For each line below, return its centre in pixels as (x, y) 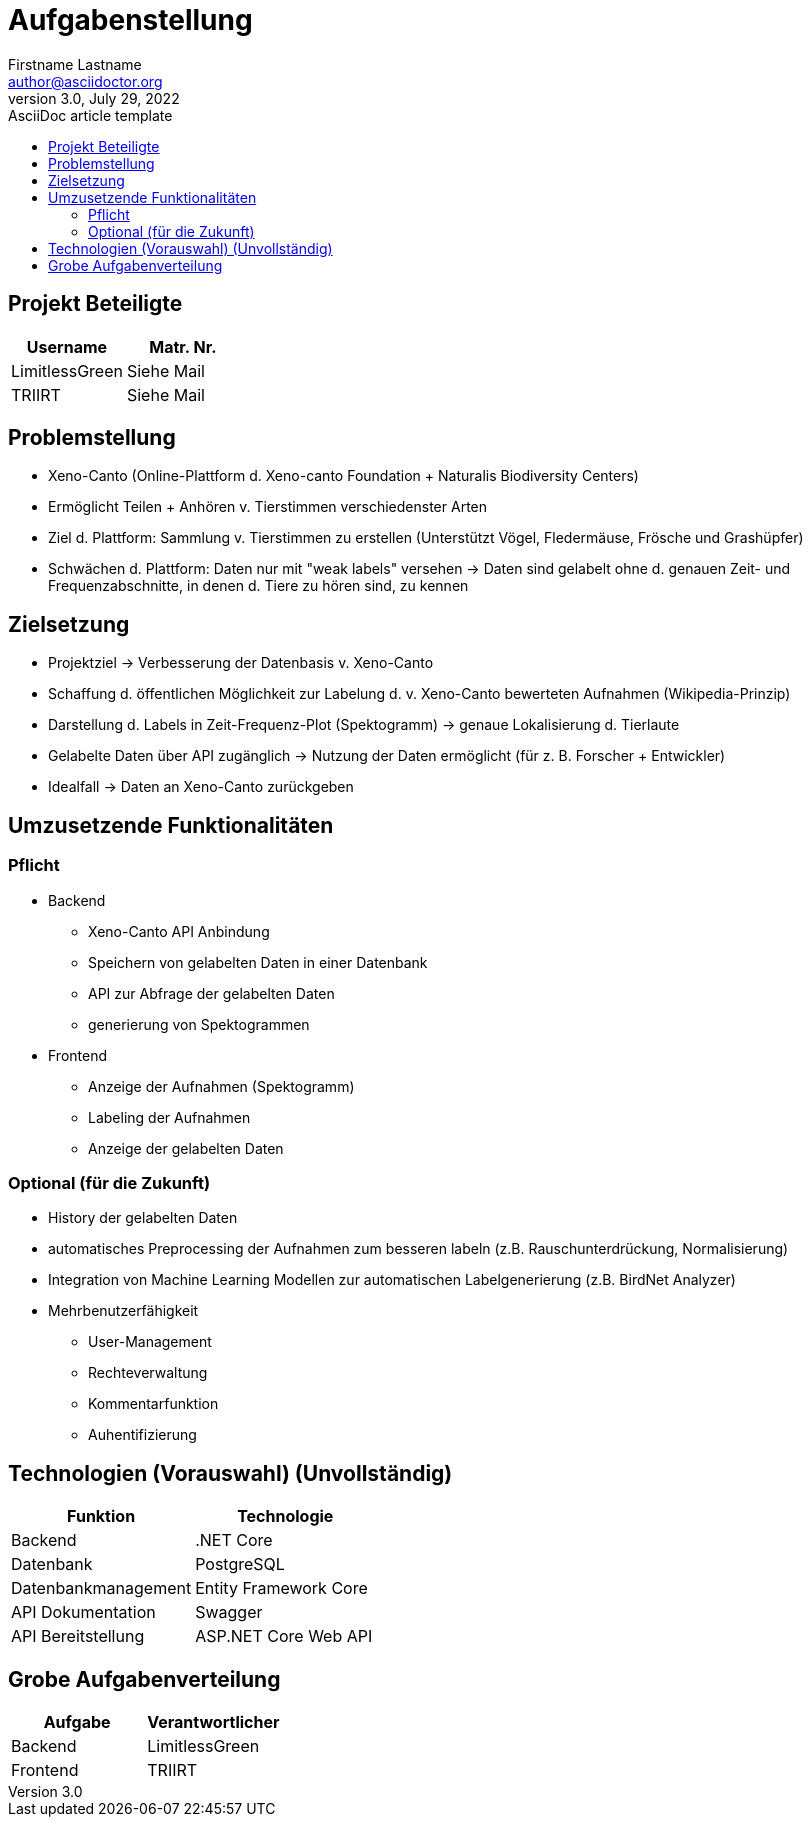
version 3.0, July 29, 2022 (94, 98)
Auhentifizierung (142, 1435)
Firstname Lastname (75, 64)
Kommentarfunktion (153, 1404)
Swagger (229, 1612)
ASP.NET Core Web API (284, 1636)
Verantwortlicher (213, 1721)
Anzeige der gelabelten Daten (186, 1148)
